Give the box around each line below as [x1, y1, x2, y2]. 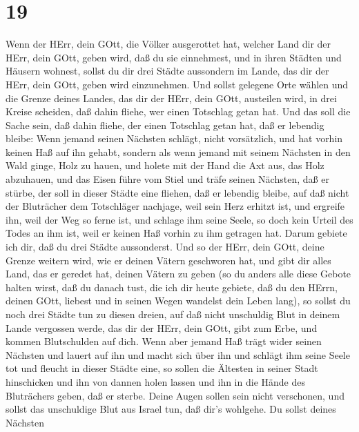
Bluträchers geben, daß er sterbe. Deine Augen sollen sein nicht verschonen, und [6, 388, 345, 402]
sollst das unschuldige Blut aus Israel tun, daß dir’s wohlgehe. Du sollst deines [6, 402, 336, 416]
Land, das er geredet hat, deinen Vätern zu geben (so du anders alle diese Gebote [6, 266, 351, 281]
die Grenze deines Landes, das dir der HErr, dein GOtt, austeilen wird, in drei [6, 90, 337, 105]
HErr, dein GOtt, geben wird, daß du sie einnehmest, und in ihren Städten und [6, 50, 342, 64]
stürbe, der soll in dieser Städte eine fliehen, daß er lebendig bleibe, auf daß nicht [6, 185, 349, 199]
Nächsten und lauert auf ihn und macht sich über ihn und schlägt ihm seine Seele [6, 347, 350, 362]
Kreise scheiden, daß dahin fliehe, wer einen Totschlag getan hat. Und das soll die [6, 104, 351, 119]
